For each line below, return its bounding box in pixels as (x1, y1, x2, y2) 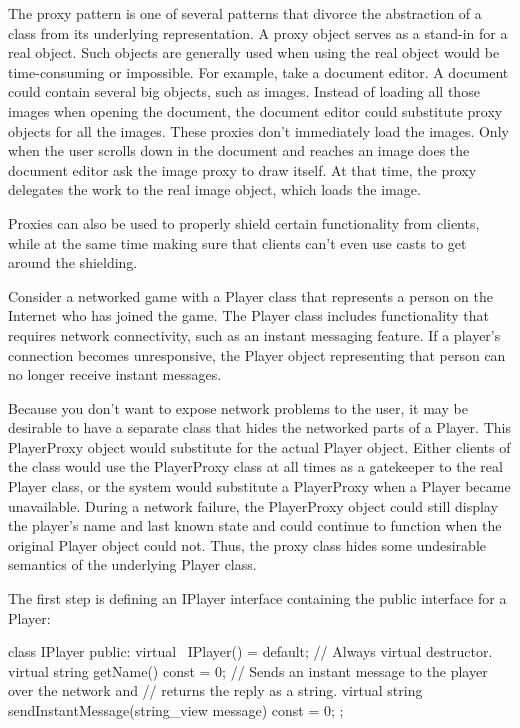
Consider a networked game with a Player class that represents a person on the (8, 285, 494, 306)
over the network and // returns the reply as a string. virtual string (8, 680, 423, 701)
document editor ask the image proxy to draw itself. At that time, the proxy (8, 159, 477, 180)
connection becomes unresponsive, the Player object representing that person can (8, 344, 506, 365)
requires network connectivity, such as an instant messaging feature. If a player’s (8, 324, 501, 345)
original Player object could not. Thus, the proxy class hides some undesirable (8, 534, 486, 555)
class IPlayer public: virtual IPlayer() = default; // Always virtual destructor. (8, 641, 493, 662)
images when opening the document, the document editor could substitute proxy (8, 100, 503, 121)
